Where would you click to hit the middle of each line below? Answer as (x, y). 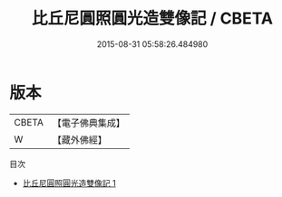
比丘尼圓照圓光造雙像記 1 (69, 183)
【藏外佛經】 (79, 139)
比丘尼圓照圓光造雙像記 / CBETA (152, 19)
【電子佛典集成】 (88, 123)
